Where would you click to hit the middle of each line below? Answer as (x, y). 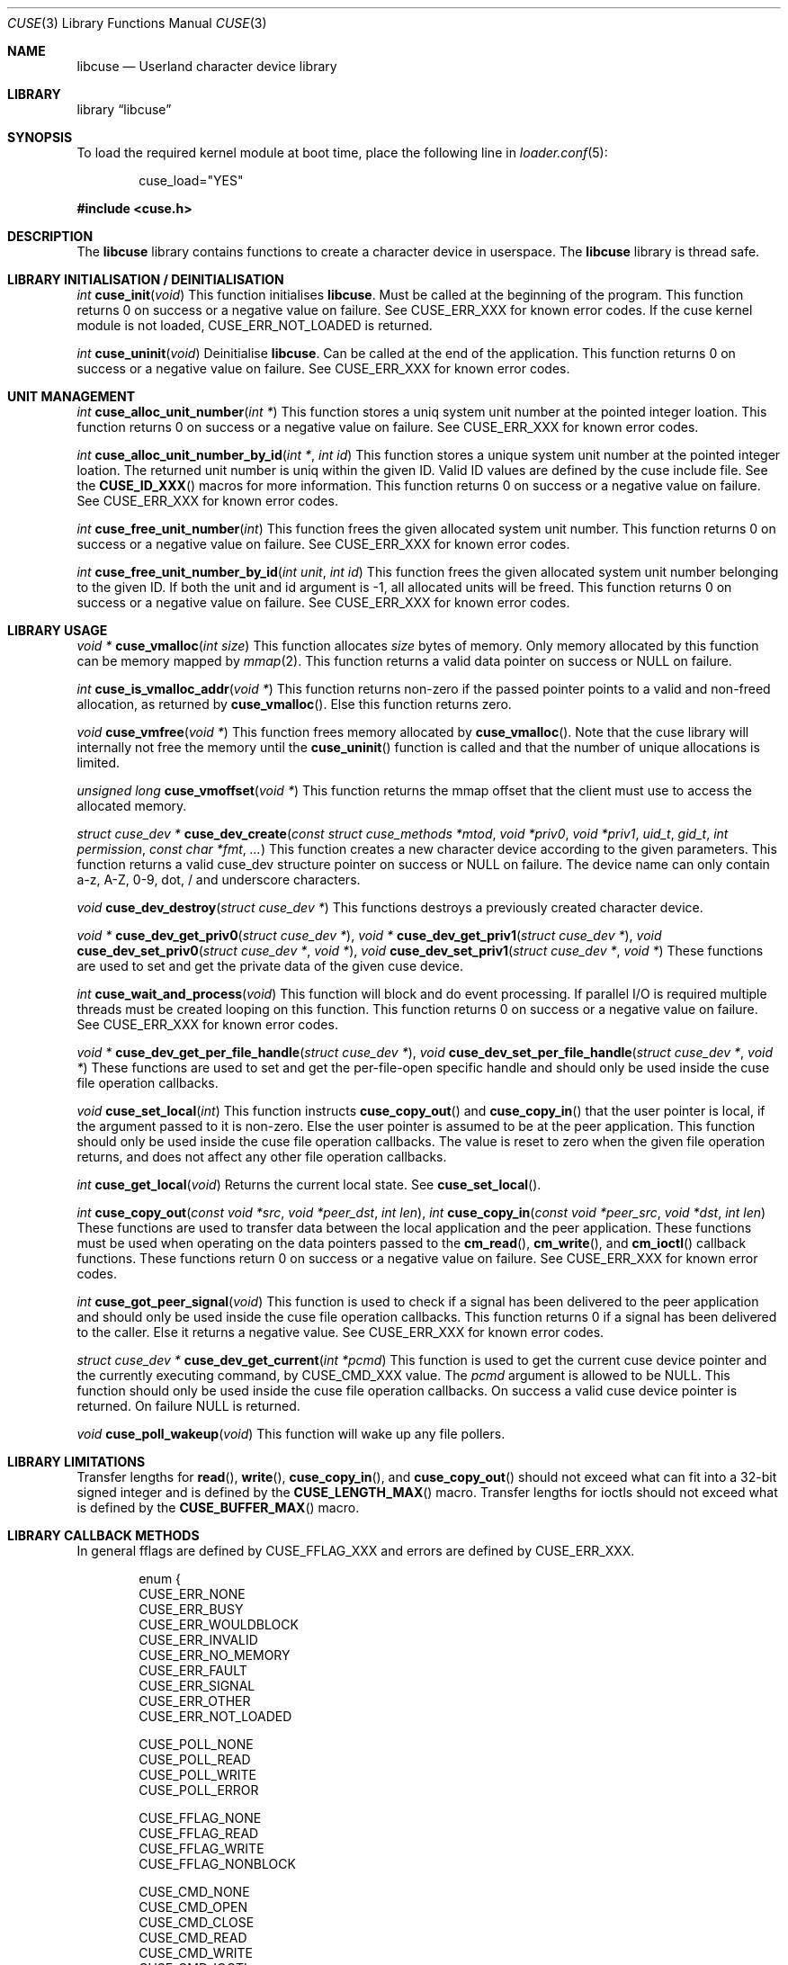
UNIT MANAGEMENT (72, 396)
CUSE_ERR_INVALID (198, 1640)
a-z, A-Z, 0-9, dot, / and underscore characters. (219, 879)
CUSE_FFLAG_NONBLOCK (217, 1864)
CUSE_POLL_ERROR (199, 1790)
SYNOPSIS (40, 137)
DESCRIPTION (50, 236)
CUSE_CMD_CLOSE (197, 1922)
